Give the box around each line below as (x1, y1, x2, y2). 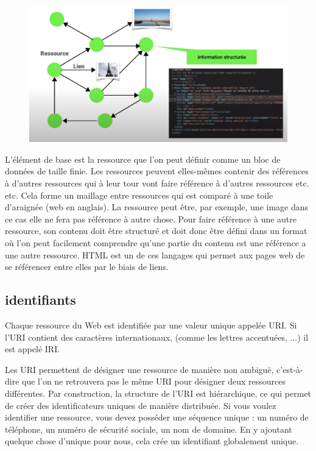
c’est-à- (276, 363, 303, 375)
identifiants (5, 290, 76, 309)
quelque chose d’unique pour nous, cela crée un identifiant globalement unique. (5, 435, 299, 447)
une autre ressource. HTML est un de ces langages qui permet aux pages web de (5, 248, 305, 261)
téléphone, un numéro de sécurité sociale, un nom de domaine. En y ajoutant (5, 422, 292, 435)
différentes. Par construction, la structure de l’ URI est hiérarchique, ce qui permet (5, 386, 312, 399)
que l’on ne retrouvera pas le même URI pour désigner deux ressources (22, 375, 286, 388)
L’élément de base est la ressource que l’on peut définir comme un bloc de (5, 152, 281, 165)
